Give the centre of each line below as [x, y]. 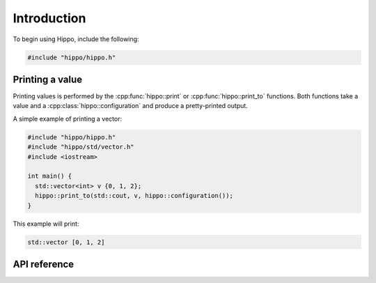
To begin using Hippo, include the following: [76, 39]
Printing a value [48, 79]
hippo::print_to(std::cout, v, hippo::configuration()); [134, 196]
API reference [44, 264]
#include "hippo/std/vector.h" [81, 147]
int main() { [50, 176]
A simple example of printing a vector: [67, 118]
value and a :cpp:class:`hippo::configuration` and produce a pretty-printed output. [131, 106]
